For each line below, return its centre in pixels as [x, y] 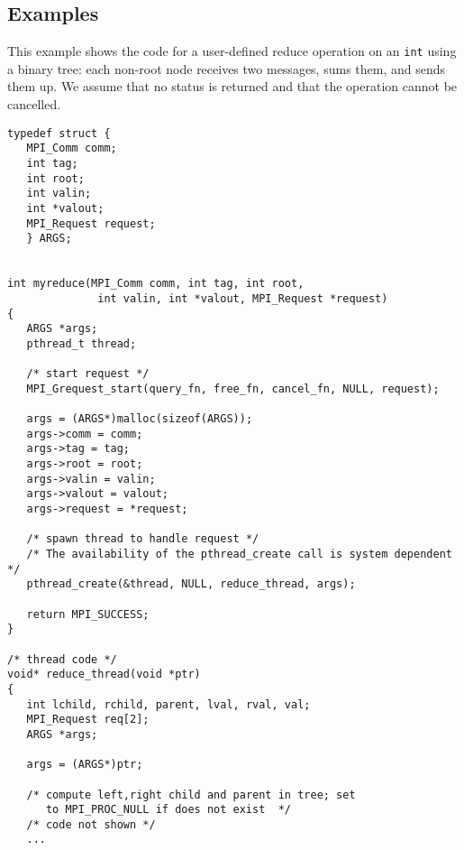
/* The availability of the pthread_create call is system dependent [239, 554]
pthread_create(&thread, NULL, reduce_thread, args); [191, 584]
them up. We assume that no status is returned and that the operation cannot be [232, 86]
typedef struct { [59, 133]
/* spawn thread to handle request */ [143, 539]
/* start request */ [88, 374]
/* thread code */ [62, 659]
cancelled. [34, 104]
